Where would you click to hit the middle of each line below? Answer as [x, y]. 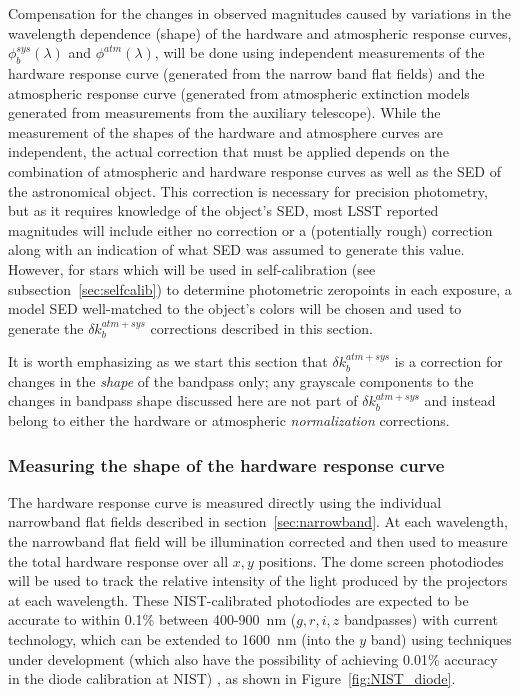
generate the [46, 327]
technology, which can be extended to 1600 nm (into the [181, 639]
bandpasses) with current [420, 619]
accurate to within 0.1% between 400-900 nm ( [152, 619]
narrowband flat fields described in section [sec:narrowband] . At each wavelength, [258, 521]
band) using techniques [441, 639]
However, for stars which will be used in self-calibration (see [192, 268]
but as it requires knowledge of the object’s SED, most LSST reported [223, 210]
